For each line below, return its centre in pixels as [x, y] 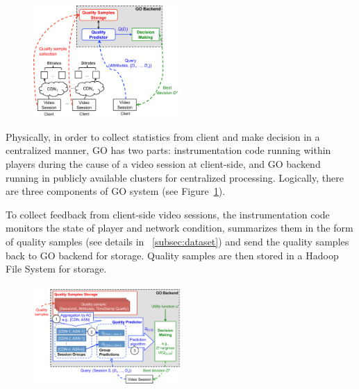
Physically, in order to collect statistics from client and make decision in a [163, 136]
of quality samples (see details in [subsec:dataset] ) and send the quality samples [177, 242]
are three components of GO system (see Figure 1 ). [116, 191]
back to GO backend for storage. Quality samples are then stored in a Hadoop [172, 255]
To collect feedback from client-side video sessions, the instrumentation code [168, 214]
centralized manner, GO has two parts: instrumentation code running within [168, 150]
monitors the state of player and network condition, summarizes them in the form [179, 228]
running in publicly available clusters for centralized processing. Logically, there [175, 177]
